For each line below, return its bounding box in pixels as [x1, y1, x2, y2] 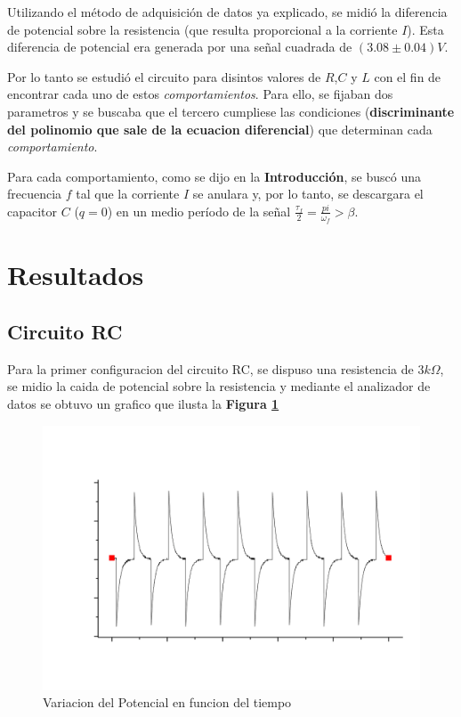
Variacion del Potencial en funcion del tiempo [43, 693, 292, 712]
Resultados [7, 257, 144, 293]
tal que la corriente [76, 184, 180, 203]
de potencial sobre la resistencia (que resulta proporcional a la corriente [7, 20, 398, 38]
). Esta [407, 20, 444, 38]
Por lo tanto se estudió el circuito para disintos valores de [7, 67, 321, 86]
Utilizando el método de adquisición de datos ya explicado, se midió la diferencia [7, 3, 448, 20]
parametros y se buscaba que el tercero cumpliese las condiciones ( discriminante [7, 102, 455, 120]
